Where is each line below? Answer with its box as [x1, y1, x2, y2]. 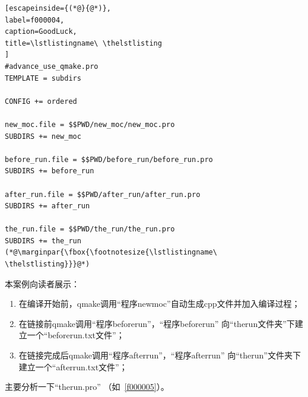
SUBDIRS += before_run [5, 167, 94, 176]
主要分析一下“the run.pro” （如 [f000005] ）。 [5, 380, 169, 393]
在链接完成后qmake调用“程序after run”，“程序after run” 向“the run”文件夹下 [18, 349, 301, 361]
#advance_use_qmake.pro [5, 62, 99, 71]
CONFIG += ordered [5, 97, 77, 106]
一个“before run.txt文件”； [27, 329, 125, 341]
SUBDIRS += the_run [5, 236, 81, 245]
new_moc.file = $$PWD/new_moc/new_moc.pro [5, 120, 175, 129]
